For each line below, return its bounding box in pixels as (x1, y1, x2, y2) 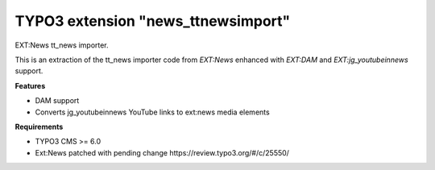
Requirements (14, 122, 64, 131)
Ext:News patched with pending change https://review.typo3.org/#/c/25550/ (35, 147, 290, 157)
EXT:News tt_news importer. (14, 40, 109, 50)
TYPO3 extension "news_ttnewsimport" (14, 12, 291, 30)
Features (14, 81, 46, 90)
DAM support (35, 96, 80, 106)
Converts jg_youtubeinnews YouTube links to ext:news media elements (35, 107, 270, 117)
